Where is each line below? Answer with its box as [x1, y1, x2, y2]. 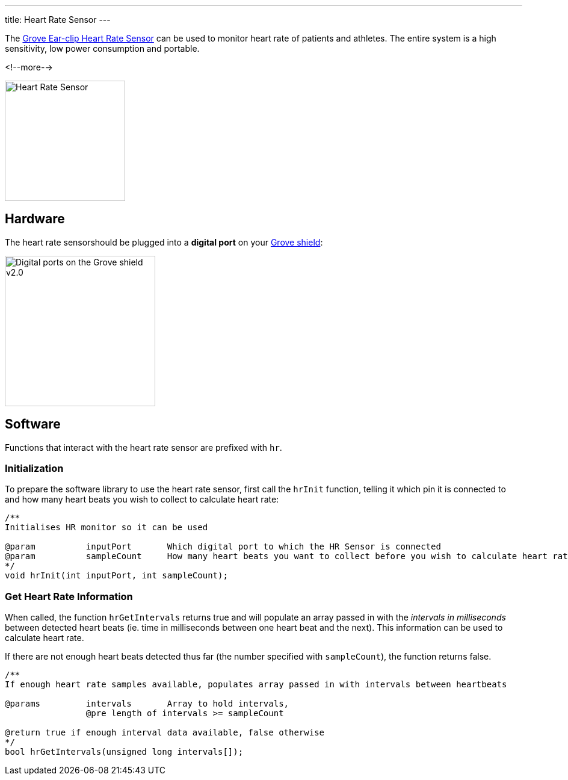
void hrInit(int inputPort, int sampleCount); [5, 571, 228, 581]
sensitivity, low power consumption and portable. [5, 43, 200, 54]
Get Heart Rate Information [5, 590, 133, 602]
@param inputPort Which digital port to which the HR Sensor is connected [5, 542, 441, 552]
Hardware [5, 211, 65, 227]
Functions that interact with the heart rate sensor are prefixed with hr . [5, 442, 282, 453]
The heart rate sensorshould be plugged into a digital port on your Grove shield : [5, 237, 323, 247]
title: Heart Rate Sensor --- [5, 14, 111, 25]
